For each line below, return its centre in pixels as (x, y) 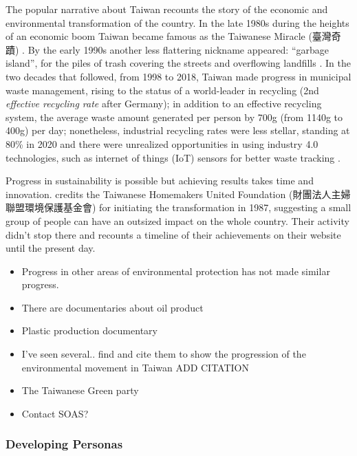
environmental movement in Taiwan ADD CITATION (135, 367)
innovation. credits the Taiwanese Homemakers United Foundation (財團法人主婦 (178, 194)
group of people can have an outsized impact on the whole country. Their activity (177, 220)
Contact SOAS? (55, 413)
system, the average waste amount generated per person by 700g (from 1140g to (174, 117)
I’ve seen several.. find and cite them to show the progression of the (164, 354)
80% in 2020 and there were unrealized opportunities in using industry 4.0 (162, 143)
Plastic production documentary (89, 330)
